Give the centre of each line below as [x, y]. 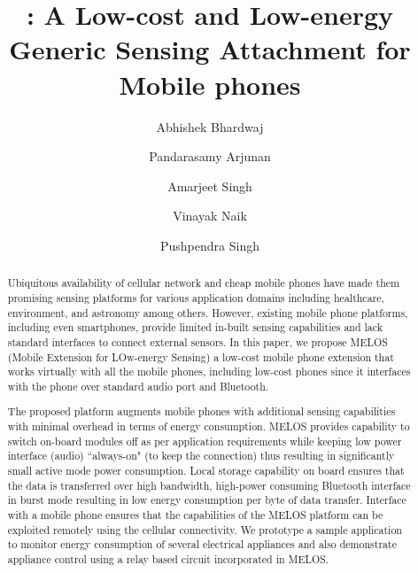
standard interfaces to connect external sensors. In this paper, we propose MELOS [197, 341]
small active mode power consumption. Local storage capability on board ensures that [206, 471]
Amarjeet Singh [210, 186]
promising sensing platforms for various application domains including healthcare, [196, 297]
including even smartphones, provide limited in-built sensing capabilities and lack [195, 327]
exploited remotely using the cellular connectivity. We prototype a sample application [205, 529]
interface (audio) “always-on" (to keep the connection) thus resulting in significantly [201, 456]
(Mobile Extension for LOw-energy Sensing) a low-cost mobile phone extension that [201, 356]
